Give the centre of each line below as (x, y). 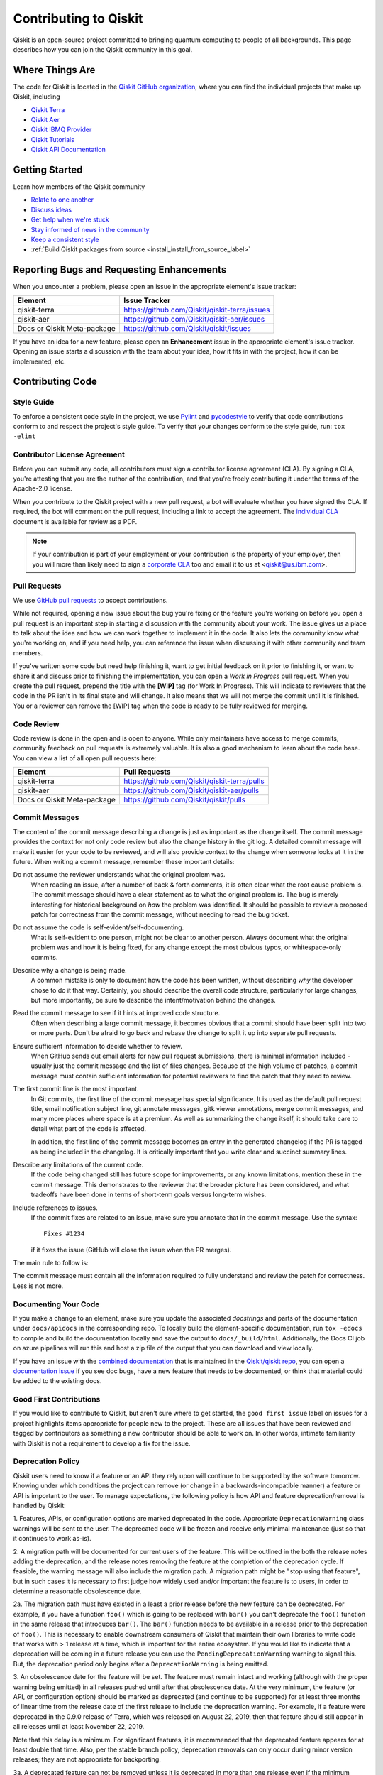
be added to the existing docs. (57, 1381)
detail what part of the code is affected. (89, 1128)
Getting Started (48, 170)
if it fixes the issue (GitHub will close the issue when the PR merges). (131, 1250)
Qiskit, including (37, 97)
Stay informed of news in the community (90, 229)
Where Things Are (54, 70)
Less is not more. (38, 1286)
